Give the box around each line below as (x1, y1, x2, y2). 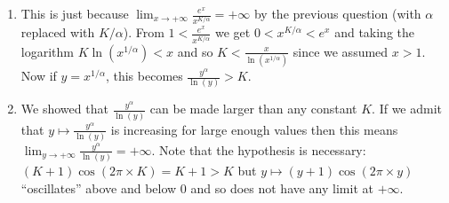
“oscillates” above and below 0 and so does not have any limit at (20, 178, 373, 197)
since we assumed (293, 42, 389, 60)
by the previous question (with (253, 4, 421, 22)
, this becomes (105, 66, 183, 85)
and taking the (334, 23, 415, 42)
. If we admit (372, 99, 443, 118)
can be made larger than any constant (149, 99, 357, 118)
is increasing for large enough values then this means (110, 120, 398, 138)
